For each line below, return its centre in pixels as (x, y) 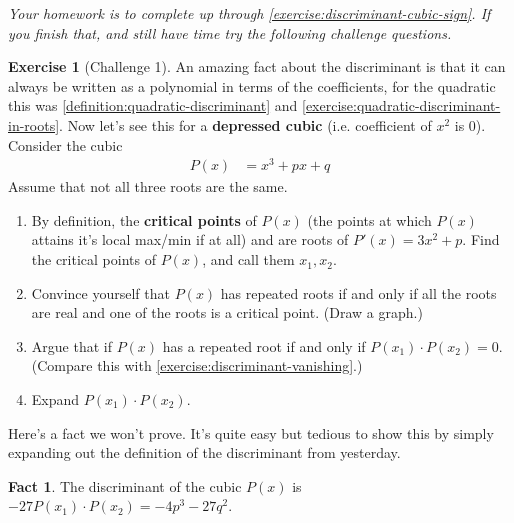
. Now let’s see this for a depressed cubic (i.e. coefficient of (245, 124)
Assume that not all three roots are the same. (148, 186)
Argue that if (71, 345)
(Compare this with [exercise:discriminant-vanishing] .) (197, 365)
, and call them (248, 259)
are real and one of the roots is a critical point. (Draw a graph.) (227, 312)
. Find (481, 239)
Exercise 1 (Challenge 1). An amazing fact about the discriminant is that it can (257, 66)
